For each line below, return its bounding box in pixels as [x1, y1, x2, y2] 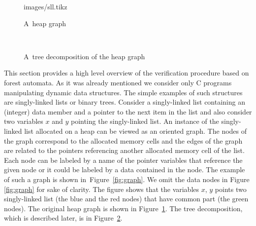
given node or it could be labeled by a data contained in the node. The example [4, 164, 245, 175]
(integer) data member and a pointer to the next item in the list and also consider [4, 106, 252, 116]
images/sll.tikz [24, 1, 67, 11]
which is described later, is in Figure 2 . [4, 213, 123, 223]
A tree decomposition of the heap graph [24, 51, 145, 61]
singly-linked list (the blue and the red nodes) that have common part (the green [4, 193, 249, 204]
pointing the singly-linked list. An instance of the [70, 116, 219, 126]
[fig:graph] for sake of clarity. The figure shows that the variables [4, 184, 199, 194]
